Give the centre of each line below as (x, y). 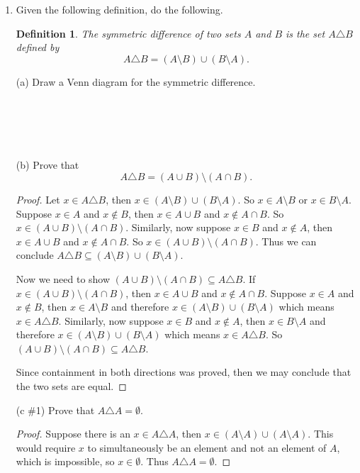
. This (321, 434)
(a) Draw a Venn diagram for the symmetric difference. (136, 81)
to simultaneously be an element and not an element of (207, 447)
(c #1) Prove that (55, 410)
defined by (38, 47)
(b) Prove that (47, 165)
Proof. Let (38, 199)
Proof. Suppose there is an (73, 434)
